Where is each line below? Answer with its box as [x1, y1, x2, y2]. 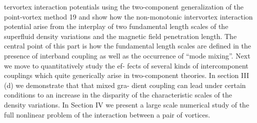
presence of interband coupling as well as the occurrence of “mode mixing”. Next [4, 50, 250, 60]
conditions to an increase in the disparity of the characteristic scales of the [4, 89, 232, 100]
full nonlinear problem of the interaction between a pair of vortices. [4, 109, 210, 119]
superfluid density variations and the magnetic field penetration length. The [4, 30, 237, 41]
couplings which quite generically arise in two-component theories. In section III [4, 70, 249, 80]
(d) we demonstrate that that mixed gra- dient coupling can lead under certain [4, 79, 246, 90]
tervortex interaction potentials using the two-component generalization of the [4, 1, 244, 11]
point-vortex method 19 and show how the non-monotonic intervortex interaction [4, 11, 253, 21]
